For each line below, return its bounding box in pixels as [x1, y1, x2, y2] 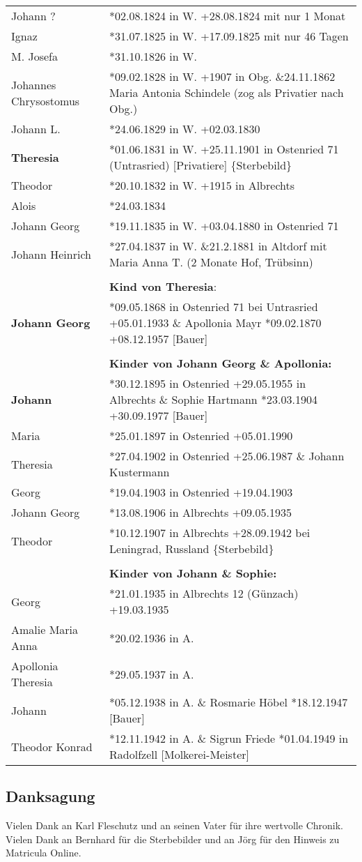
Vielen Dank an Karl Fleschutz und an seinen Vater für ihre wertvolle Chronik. [6, 818, 343, 833]
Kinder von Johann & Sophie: [109, 565, 277, 581]
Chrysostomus [11, 92, 80, 109]
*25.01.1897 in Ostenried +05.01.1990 [109, 428, 293, 444]
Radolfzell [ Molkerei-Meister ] [109, 746, 249, 762]
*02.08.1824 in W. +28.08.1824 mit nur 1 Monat [109, 8, 346, 24]
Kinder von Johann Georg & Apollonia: [109, 355, 332, 371]
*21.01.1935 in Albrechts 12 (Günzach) [109, 585, 299, 601]
